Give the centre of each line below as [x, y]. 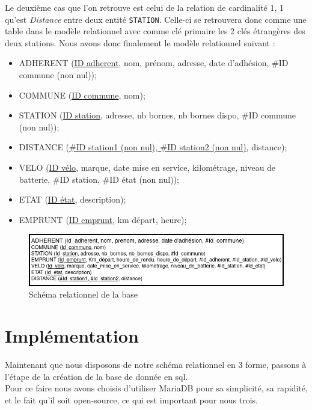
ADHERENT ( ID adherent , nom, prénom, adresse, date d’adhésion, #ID [154, 63]
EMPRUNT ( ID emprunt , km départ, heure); [103, 219]
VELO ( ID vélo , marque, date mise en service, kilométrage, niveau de [147, 167]
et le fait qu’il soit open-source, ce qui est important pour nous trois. [131, 399]
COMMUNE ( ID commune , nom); [82, 95]
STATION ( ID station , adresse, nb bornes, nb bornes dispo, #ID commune [158, 115]
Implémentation [72, 336]
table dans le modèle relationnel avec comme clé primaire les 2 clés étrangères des [155, 31]
